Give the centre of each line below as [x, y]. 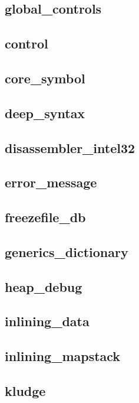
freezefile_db [45, 217]
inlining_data [47, 321]
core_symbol [45, 78]
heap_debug [44, 286]
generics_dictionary [67, 251]
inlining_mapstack [63, 356]
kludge [25, 390]
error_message [51, 182]
